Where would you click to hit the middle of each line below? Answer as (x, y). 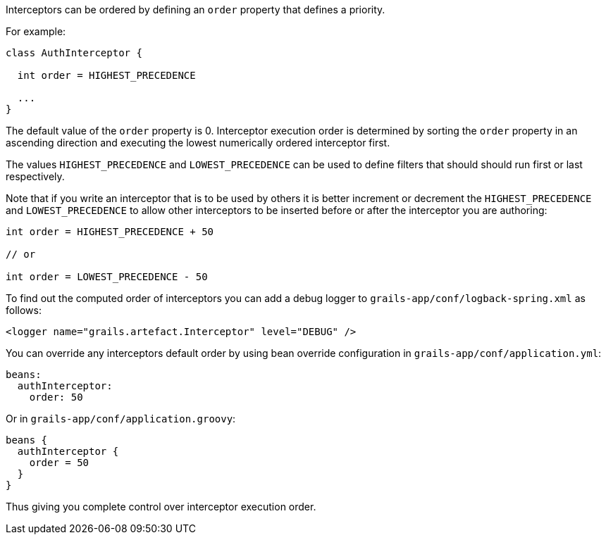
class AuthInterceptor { (74, 53)
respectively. (35, 176)
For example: (36, 31)
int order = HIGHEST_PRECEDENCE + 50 (110, 232)
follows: (24, 310)
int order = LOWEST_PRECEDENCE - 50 (107, 277)
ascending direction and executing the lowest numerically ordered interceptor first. (198, 143)
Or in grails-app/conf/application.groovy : (121, 419)
